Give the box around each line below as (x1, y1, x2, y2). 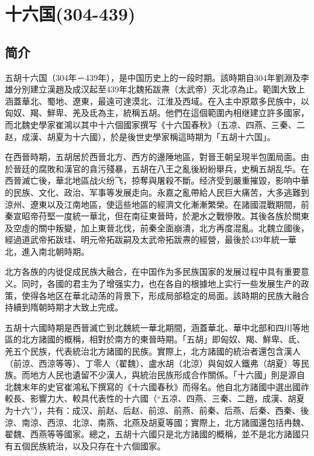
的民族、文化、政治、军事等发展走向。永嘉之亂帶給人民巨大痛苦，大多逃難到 (5, 185, 309, 198)
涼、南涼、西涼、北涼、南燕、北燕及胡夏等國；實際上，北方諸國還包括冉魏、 (5, 416, 309, 428)
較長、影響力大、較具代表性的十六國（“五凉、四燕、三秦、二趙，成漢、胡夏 (5, 392, 305, 405)
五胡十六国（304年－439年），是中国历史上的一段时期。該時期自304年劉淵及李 (5, 71, 309, 83)
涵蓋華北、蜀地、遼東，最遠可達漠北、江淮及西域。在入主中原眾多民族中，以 (5, 94, 309, 107)
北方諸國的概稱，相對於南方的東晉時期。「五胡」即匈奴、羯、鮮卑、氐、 (21, 333, 305, 345)
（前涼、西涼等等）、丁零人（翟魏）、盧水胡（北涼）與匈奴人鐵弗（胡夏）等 (5, 356, 301, 369)
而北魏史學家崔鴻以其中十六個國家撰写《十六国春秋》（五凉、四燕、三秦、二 (5, 118, 305, 130)
